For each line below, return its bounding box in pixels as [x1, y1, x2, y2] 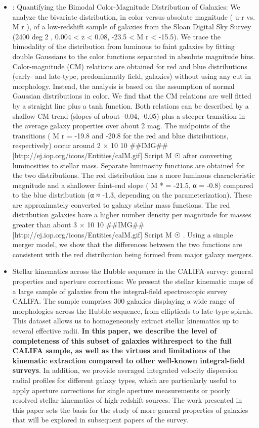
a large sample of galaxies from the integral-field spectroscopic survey [12, 286, 228, 296]
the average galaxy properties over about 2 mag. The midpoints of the [12, 120, 230, 131]
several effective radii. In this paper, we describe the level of [12, 325, 217, 336]
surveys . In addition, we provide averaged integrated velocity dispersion [12, 365, 238, 375]
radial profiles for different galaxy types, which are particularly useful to [12, 374, 236, 385]
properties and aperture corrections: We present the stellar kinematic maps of [12, 276, 253, 287]
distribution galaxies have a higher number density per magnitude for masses [12, 209, 251, 220]
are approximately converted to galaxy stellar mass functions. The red [12, 199, 230, 210]
